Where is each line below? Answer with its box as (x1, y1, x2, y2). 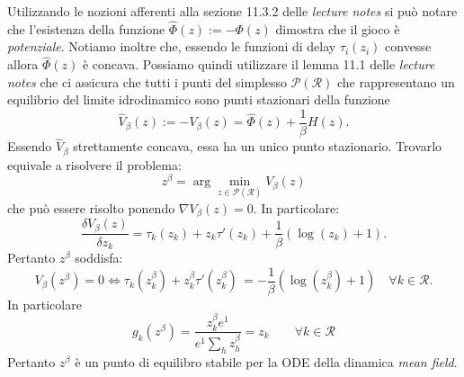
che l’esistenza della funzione (7, 19, 165, 38)
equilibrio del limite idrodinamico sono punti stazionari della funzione (7, 90, 390, 109)
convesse (385, 37, 432, 56)
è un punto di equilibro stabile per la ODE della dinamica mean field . (75, 352, 458, 371)
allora (7, 55, 39, 74)
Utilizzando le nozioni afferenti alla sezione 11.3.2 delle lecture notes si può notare (7, 2, 458, 20)
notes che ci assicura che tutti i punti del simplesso (7, 72, 288, 91)
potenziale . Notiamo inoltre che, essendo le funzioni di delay (7, 37, 336, 56)
